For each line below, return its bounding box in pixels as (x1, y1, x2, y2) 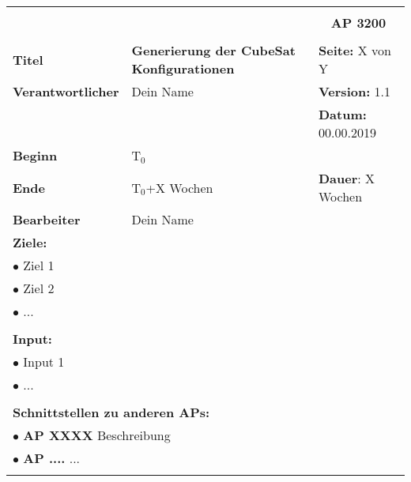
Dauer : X (318, 169, 375, 187)
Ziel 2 (23, 279, 55, 297)
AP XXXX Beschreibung (23, 426, 171, 444)
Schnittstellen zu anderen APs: (13, 403, 210, 421)
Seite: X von (318, 41, 391, 59)
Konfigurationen (131, 59, 235, 77)
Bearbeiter (13, 210, 81, 228)
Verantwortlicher (13, 82, 119, 100)
